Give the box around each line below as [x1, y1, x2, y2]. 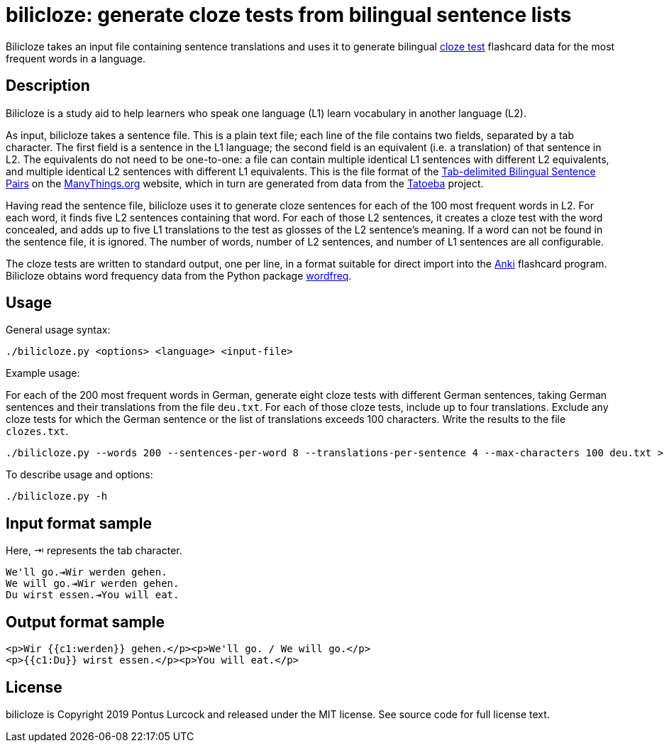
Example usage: [6, 367, 80, 380]
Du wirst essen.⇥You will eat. [6, 589, 179, 601]
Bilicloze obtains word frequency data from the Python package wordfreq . [6, 269, 352, 282]
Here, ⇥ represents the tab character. [6, 544, 182, 557]
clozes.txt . [6, 425, 69, 438]
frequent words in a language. [6, 52, 146, 65]
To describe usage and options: [6, 468, 153, 481]
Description [6, 77, 90, 95]
